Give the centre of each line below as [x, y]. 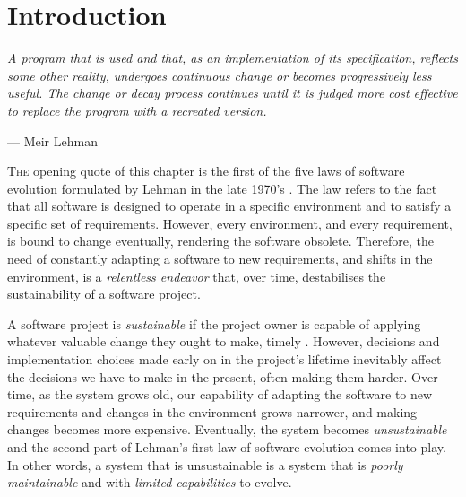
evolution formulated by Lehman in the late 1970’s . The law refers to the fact [222, 188]
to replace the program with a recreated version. [137, 110]
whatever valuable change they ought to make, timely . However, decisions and [224, 341]
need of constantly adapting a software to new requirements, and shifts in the [220, 259]
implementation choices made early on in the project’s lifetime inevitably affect [224, 359]
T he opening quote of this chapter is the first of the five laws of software [206, 171]
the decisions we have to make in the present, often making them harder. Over [223, 376]
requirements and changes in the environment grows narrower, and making [212, 411]
